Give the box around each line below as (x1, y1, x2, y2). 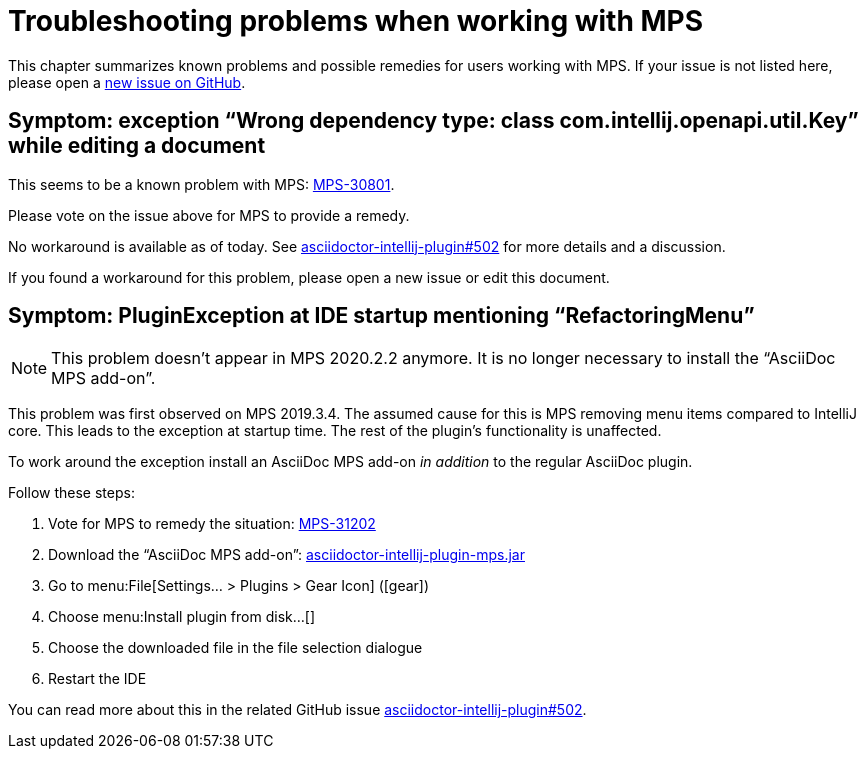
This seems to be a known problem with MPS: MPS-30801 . (8, 175, 395, 193)
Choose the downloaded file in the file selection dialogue (48, 639, 423, 657)
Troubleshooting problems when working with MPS (8, 4, 704, 38)
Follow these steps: (8, 484, 135, 502)
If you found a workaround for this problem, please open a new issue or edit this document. (8, 268, 610, 286)
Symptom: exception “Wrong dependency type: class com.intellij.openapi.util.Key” (8, 108, 859, 134)
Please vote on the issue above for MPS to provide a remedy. (8, 206, 410, 224)
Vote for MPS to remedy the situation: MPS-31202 (48, 515, 376, 533)
